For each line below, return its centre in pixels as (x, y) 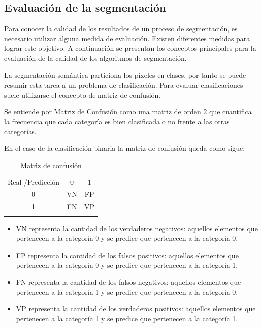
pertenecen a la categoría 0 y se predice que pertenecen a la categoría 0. (127, 238)
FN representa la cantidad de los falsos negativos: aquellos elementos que (128, 281)
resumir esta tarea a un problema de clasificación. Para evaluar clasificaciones (124, 85)
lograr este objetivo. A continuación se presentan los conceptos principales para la (130, 48)
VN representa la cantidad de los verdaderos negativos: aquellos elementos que (137, 228)
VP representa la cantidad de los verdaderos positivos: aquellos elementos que (136, 309)
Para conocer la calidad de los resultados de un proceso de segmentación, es (121, 28)
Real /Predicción (34, 181)
